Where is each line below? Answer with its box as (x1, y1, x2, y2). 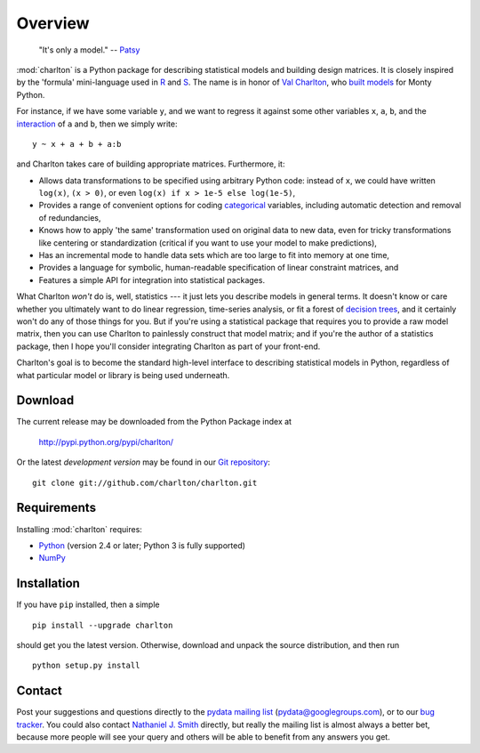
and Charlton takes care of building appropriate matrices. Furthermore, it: (16, 158, 285, 169)
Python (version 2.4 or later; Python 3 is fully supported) (38, 539, 246, 551)
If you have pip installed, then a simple (16, 599, 160, 610)
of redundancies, (38, 212, 101, 223)
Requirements (16, 500, 97, 515)
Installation (16, 576, 80, 591)
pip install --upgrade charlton (32, 619, 173, 630)
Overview (16, 13, 90, 33)
